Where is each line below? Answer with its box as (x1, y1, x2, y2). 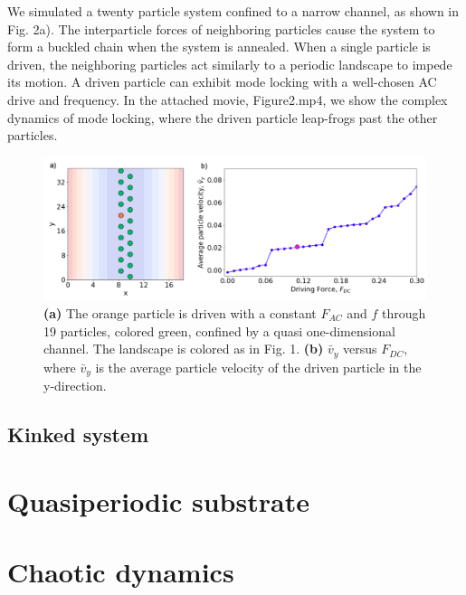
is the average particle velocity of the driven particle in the (95, 357, 422, 376)
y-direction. (43, 376, 107, 395)
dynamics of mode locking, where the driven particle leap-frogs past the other (7, 108, 438, 127)
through (382, 303, 426, 322)
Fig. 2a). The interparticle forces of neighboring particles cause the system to (7, 19, 435, 38)
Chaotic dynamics (7, 552, 234, 590)
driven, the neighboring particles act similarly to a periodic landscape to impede (7, 54, 452, 73)
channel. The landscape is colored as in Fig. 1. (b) (43, 339, 324, 358)
